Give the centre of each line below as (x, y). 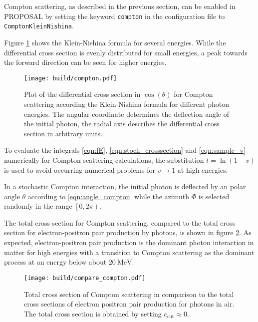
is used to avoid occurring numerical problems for (80, 169)
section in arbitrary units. (63, 133)
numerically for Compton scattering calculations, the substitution (104, 160)
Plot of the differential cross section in (82, 94)
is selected (214, 196)
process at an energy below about (55, 262)
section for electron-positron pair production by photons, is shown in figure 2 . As (128, 232)
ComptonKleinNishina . (39, 26)
